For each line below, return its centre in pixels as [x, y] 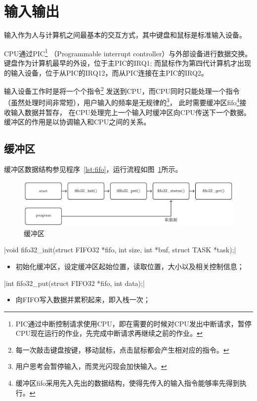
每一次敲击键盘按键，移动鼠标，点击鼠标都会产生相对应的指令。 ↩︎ [122, 349]
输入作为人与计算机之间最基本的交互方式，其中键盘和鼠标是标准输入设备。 [125, 35]
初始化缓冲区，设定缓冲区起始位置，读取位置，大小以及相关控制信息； [130, 266]
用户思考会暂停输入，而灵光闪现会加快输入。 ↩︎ [91, 366]
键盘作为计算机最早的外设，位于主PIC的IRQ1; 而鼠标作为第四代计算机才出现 [128, 62]
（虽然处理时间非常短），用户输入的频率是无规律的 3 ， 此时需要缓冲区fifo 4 [122, 102]
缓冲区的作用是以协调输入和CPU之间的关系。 [77, 122]
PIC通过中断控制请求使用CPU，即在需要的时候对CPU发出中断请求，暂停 [133, 323]
